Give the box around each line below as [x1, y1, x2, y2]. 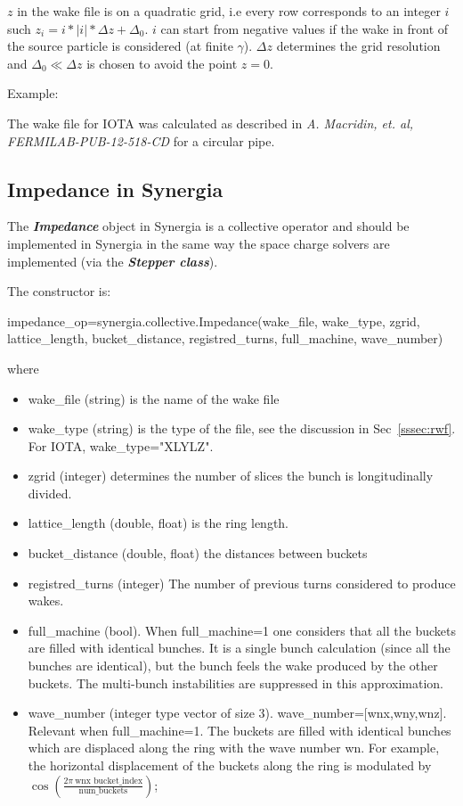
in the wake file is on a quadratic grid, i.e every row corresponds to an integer [17, 2, 441, 20]
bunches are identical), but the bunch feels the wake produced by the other [28, 656, 438, 675]
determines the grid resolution [276, 37, 441, 55]
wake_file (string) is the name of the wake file [28, 389, 280, 407]
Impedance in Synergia [7, 175, 223, 202]
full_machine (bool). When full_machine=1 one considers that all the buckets [28, 621, 456, 639]
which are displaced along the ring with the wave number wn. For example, [28, 738, 440, 757]
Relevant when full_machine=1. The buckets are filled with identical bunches [28, 720, 451, 739]
